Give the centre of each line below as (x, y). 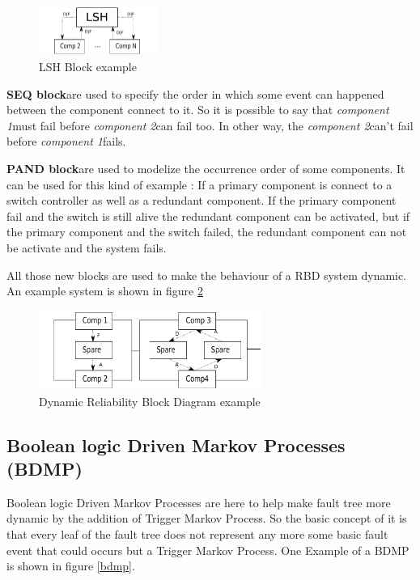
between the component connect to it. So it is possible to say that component (198, 110)
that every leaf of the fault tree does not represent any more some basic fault (197, 533)
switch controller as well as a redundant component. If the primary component (202, 200)
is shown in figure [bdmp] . (71, 566)
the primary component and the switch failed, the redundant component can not (207, 232)
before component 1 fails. (66, 141)
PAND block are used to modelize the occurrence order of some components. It (206, 168)
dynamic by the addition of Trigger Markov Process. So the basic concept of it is (207, 518)
